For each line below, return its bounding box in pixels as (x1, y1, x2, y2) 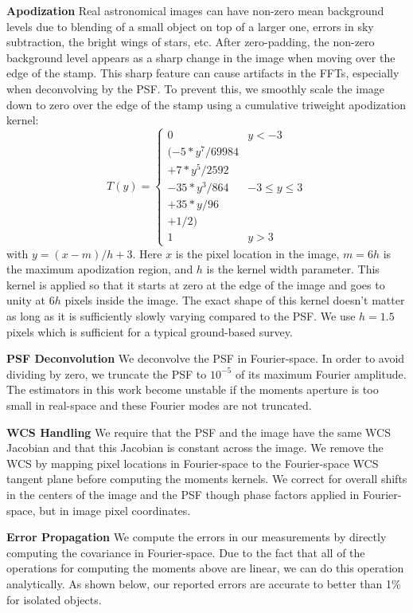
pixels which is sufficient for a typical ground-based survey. (6, 323, 293, 340)
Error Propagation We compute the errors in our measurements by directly (6, 529, 387, 545)
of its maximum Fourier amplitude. (235, 365, 407, 382)
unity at (6, 292, 46, 308)
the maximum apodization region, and (6, 261, 193, 277)
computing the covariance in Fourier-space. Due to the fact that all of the (6, 544, 365, 560)
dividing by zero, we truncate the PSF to (6, 365, 207, 382)
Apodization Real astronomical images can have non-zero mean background (6, 2, 384, 18)
